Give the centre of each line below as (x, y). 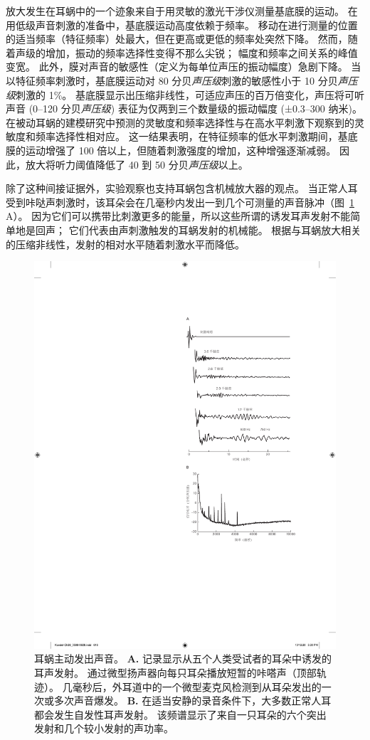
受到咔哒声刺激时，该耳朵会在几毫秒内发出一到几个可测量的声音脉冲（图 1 (180, 202)
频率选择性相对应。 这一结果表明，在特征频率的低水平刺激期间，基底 (196, 136)
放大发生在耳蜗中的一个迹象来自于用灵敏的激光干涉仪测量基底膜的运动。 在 (182, 11)
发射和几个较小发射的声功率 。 (104, 728)
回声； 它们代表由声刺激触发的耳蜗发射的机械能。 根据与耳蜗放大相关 (198, 229)
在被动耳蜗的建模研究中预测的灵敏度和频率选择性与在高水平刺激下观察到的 (180, 122)
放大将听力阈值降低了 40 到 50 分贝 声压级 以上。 (137, 164)
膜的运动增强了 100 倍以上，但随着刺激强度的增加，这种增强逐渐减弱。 (171, 150)
